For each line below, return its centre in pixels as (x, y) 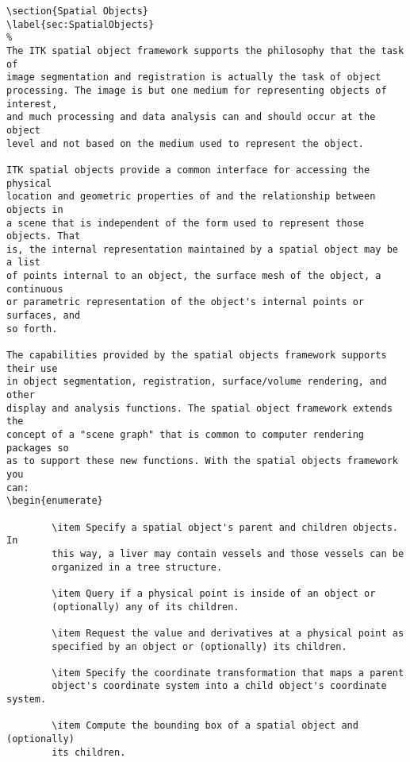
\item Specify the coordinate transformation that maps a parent (228, 673)
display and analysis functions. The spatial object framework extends (199, 408)
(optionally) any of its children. (146, 607)
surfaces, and (44, 316)
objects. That (44, 236)
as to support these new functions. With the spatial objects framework (202, 461)
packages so (38, 448)
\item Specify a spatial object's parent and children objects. (225, 527)
